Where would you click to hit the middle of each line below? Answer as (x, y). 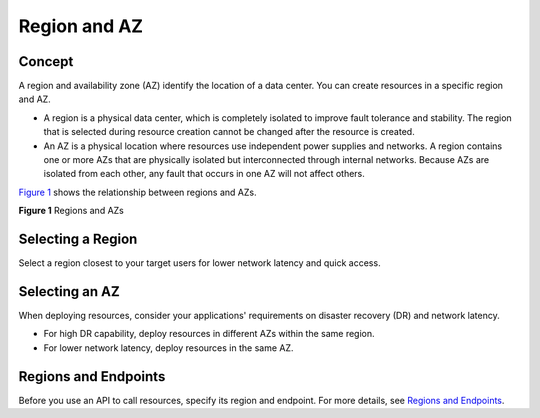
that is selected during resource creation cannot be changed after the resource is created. (229, 132)
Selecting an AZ (69, 291)
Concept (46, 61)
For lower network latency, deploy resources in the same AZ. (168, 347)
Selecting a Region (78, 239)
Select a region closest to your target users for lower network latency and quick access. (199, 263)
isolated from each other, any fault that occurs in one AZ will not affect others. (204, 174)
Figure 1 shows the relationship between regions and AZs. (137, 192)
